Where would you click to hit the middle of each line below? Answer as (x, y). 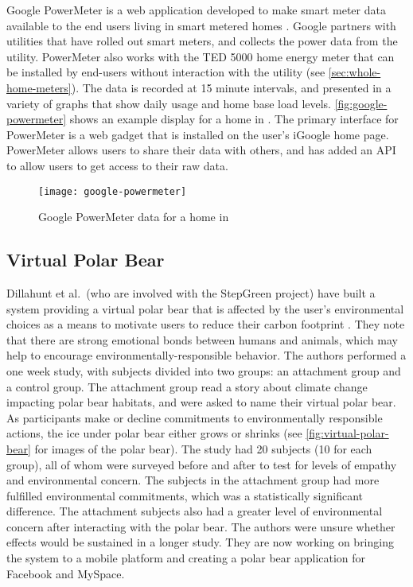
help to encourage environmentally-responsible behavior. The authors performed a (206, 355)
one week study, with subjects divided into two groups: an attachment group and (204, 370)
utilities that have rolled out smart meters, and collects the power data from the (202, 41)
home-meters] (39, 87)
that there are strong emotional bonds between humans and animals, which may (202, 339)
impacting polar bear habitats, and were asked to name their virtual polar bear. (201, 402)
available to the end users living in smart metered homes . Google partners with (201, 25)
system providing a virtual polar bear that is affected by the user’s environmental (205, 308)
